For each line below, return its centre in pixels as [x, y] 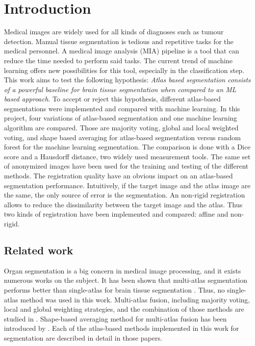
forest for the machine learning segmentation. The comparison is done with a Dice [127, 147]
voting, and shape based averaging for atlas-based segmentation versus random [122, 137]
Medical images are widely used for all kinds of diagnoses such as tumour [114, 32]
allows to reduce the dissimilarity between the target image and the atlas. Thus [123, 204]
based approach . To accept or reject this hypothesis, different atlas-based [112, 99]
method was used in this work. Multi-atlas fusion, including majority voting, [135, 299]
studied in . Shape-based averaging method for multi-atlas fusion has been [115, 318]
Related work [39, 250]
